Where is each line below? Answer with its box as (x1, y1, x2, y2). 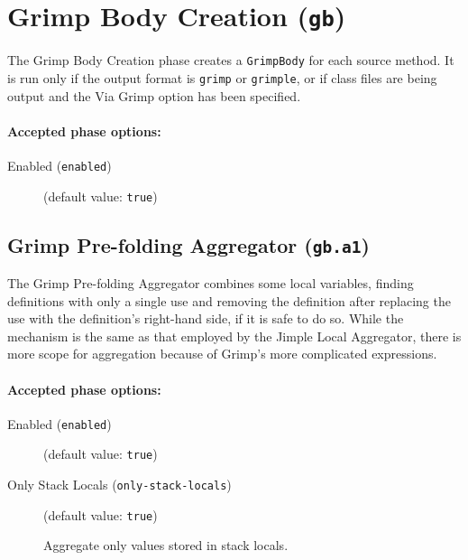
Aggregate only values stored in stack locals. (43, 536, 289, 555)
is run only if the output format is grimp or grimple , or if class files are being (7, 68, 437, 87)
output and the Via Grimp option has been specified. (7, 86, 301, 105)
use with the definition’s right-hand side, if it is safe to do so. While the (7, 309, 404, 328)
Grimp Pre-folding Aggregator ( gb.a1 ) (7, 230, 370, 258)
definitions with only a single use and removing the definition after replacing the (7, 291, 451, 310)
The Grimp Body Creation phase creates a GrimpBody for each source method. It (7, 51, 454, 70)
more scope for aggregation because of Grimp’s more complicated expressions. (7, 344, 437, 363)
